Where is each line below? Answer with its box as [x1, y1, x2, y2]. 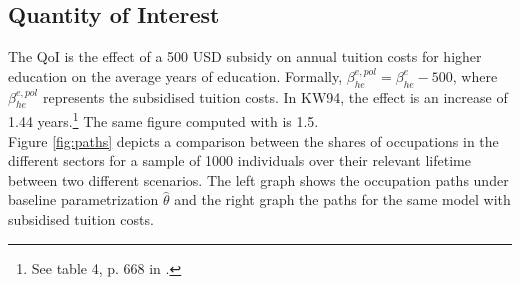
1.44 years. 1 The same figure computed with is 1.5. [8, 108, 319, 132]
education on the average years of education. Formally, [8, 65, 343, 86]
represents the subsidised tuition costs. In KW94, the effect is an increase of [42, 86, 508, 107]
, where [452, 65, 498, 86]
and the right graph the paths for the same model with [174, 189, 511, 210]
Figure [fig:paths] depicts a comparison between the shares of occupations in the [8, 130, 499, 151]
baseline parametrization [8, 189, 159, 210]
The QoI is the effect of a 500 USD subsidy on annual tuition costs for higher [8, 46, 482, 67]
